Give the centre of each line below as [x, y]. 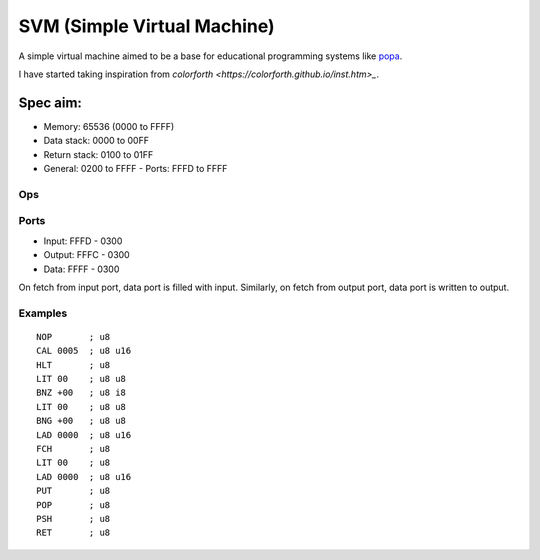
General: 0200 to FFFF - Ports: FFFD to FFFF [135, 169]
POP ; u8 [73, 504]
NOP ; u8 [73, 336]
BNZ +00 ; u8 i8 [81, 393]
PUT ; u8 [73, 491]
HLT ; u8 [73, 364]
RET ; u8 [73, 533]
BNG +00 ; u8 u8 [81, 421]
